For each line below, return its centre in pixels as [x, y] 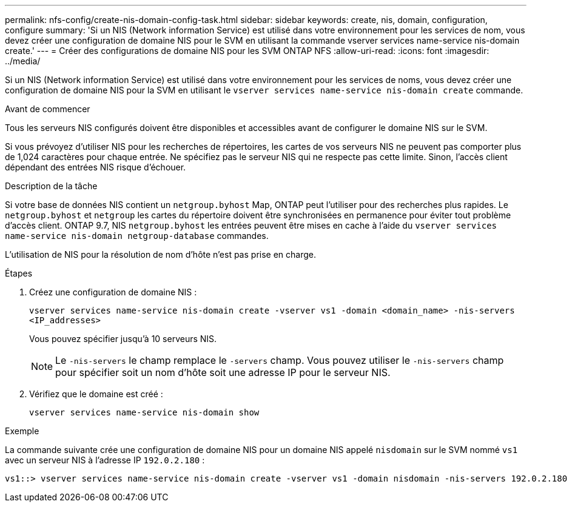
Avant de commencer [48, 109]
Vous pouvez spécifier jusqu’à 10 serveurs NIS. [123, 339]
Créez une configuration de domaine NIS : [113, 292]
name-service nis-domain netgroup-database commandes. [137, 236]
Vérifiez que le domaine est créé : [96, 394]
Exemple [22, 431]
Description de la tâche [51, 186]
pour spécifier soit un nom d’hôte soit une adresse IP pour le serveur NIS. [223, 372]
